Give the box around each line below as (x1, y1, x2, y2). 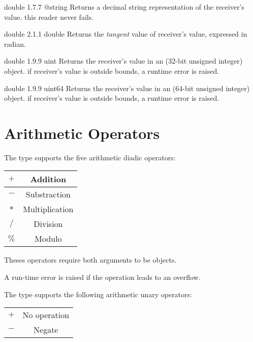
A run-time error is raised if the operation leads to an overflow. (4, 272, 201, 282)
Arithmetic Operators (4, 122, 160, 143)
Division (34, 218, 63, 230)
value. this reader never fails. (4, 11, 94, 22)
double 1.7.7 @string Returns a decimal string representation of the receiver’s (4, 2, 245, 12)
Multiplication (23, 203, 74, 215)
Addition (30, 173, 67, 185)
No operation (22, 309, 70, 321)
